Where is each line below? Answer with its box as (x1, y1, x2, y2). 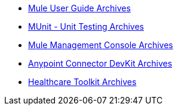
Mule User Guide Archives (28, 3, 131, 13)
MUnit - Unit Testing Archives (28, 21, 144, 32)
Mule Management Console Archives (28, 40, 173, 50)
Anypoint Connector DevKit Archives (28, 58, 173, 68)
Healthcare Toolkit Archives (28, 77, 137, 87)
